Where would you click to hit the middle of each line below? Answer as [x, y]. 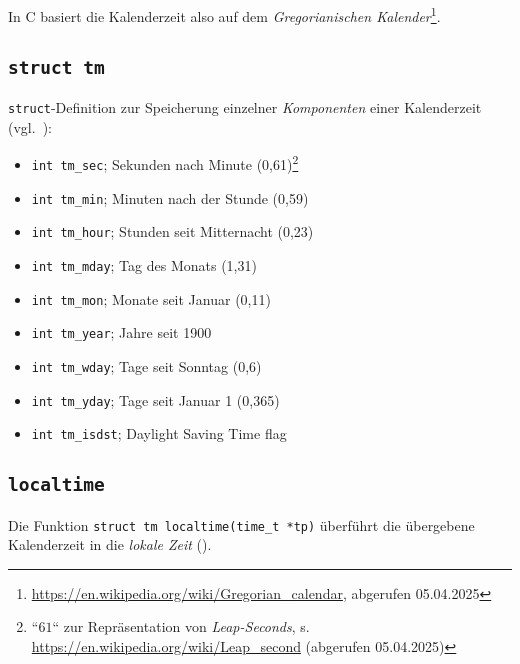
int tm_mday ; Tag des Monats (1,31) [144, 264]
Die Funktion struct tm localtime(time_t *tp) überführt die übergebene [241, 524]
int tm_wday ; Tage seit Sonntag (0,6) [146, 365]
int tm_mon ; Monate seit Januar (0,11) [151, 298]
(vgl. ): [30, 126]
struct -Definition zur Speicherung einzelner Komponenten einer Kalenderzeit [245, 107]
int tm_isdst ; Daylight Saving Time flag [159, 433]
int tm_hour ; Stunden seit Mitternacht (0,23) [172, 231]
